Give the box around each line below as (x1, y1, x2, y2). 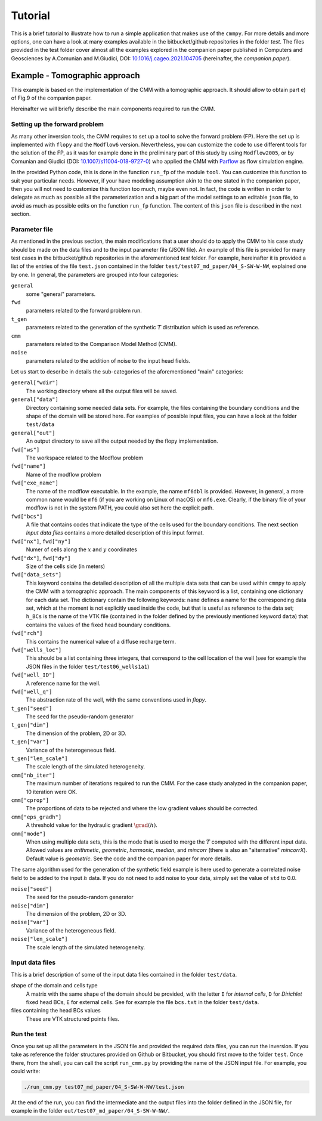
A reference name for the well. (26, 680, 101, 687)
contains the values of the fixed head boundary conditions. (26, 621, 171, 628)
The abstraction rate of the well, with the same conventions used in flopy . (26, 696, 207, 703)
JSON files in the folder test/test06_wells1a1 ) (26, 663, 150, 670)
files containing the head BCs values (11, 1007, 101, 1014)
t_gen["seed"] (11, 705, 52, 712)
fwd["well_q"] (11, 688, 52, 695)
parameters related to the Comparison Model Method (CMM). (26, 340, 177, 347)
